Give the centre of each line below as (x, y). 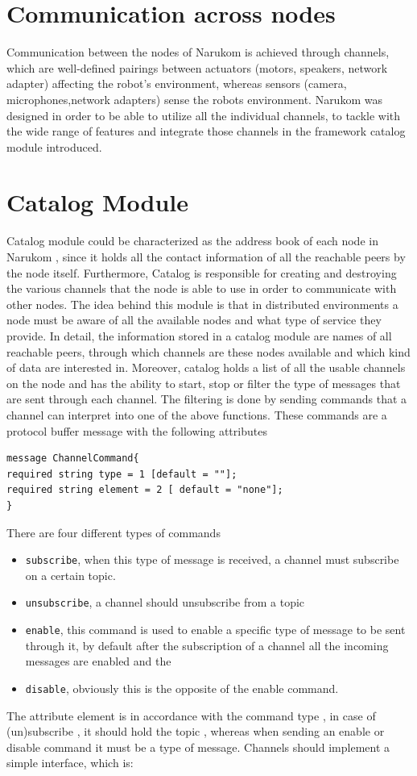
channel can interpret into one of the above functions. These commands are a (197, 414)
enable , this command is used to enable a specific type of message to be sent (215, 629)
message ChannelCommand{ (73, 459)
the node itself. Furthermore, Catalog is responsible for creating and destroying (202, 272)
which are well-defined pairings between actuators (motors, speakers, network (197, 67)
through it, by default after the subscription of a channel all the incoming (207, 645)
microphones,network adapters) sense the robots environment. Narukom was (194, 99)
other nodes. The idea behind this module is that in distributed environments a (202, 304)
